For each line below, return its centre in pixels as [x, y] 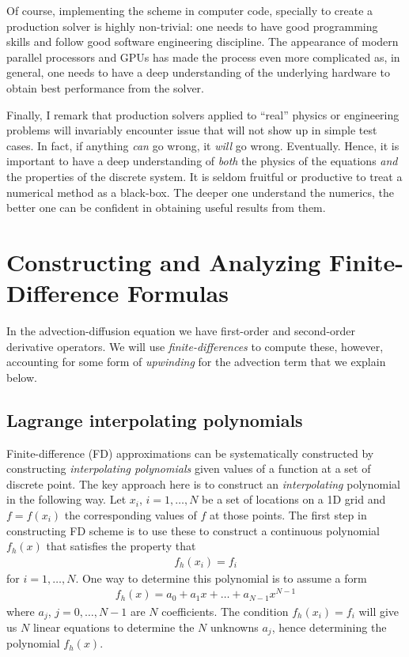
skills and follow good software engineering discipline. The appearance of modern [203, 42]
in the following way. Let [66, 499]
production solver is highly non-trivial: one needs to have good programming [192, 26]
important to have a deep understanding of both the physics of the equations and [202, 161]
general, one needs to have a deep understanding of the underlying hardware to [198, 72]
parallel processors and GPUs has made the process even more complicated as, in [203, 57]
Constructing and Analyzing [164, 261]
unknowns [235, 627]
